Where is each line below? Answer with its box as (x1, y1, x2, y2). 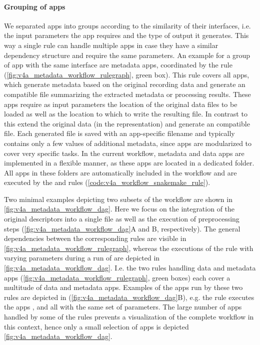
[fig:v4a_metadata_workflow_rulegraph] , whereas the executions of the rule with (4, 242, 253, 253)
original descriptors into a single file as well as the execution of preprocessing (4, 213, 239, 224)
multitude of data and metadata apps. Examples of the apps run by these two (4, 282, 243, 292)
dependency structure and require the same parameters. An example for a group (4, 49, 250, 60)
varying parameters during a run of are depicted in (4, 252, 160, 263)
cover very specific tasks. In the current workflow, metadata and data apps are (4, 147, 244, 158)
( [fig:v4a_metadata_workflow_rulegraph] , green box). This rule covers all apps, (4, 69, 249, 79)
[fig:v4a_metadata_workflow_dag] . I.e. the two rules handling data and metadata (4, 262, 256, 273)
